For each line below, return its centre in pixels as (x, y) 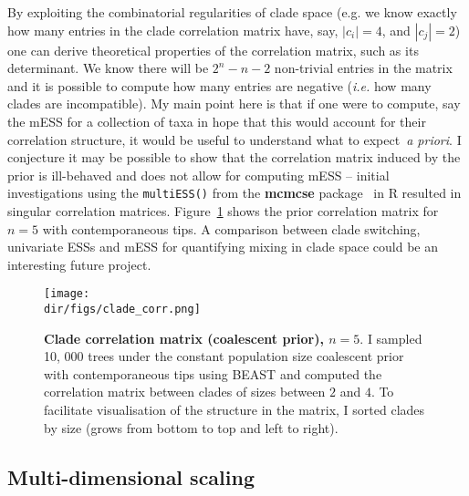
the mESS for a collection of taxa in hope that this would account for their (217, 121)
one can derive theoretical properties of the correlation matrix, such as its (213, 50)
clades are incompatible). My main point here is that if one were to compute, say (234, 103)
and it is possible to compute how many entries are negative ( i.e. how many (219, 85)
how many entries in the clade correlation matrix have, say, (173, 30)
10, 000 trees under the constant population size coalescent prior (224, 356)
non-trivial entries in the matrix (363, 68)
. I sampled (391, 338)
